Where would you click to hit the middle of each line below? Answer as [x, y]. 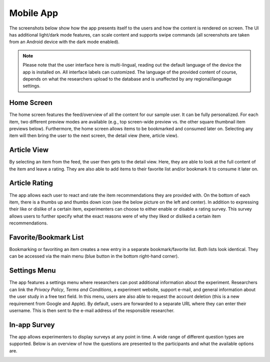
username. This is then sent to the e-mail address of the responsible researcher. [92, 310]
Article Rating [31, 183]
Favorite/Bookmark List [46, 237]
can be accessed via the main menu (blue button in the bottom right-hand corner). [94, 256]
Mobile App [34, 13]
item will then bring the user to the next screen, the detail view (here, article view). [94, 135]
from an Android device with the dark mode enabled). [64, 42]
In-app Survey [32, 325]
